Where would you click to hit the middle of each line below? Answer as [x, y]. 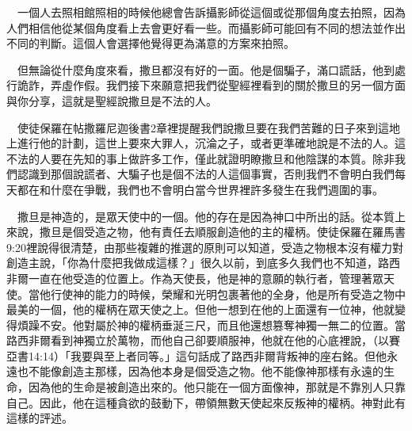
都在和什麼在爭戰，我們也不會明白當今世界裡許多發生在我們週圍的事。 [200, 189]
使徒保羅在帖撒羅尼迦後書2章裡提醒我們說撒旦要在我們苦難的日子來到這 [203, 127]
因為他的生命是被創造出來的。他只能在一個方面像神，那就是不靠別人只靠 [217, 387]
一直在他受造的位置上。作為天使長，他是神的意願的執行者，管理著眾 [206, 278]
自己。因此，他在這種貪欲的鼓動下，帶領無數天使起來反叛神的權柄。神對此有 [206, 402]
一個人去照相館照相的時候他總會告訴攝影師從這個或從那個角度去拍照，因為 [211, 12]
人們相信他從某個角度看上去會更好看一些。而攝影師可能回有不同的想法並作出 [206, 27]
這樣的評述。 [40, 418]
